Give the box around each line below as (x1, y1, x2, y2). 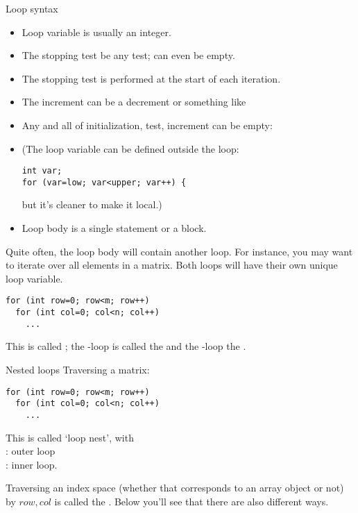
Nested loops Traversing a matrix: (6, 362, 150, 376)
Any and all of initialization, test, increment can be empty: (22, 117, 273, 132)
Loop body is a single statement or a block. (22, 221, 207, 235)
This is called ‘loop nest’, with (6, 430, 134, 444)
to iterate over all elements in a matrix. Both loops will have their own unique (6, 258, 338, 272)
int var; (22, 166, 62, 176)
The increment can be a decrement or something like (22, 94, 246, 109)
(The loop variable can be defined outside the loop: (22, 141, 239, 155)
